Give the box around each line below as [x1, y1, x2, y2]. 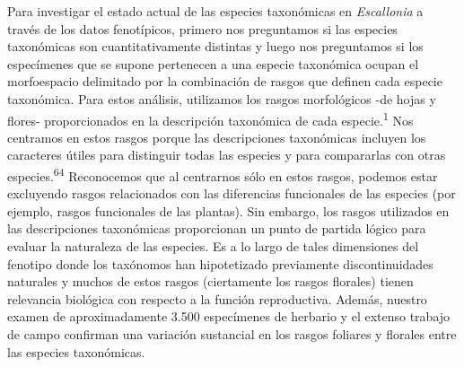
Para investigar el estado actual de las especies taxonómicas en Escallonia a [7, 2, 424, 20]
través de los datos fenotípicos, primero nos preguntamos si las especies [7, 19, 398, 38]
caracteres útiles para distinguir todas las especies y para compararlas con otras [7, 145, 446, 164]
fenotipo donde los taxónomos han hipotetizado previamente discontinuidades [7, 254, 433, 273]
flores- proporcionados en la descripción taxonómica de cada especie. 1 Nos [7, 108, 414, 129]
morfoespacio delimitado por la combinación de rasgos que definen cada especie [7, 72, 442, 91]
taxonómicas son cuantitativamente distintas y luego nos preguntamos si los [7, 37, 424, 56]
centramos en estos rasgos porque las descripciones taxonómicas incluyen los [7, 127, 426, 146]
